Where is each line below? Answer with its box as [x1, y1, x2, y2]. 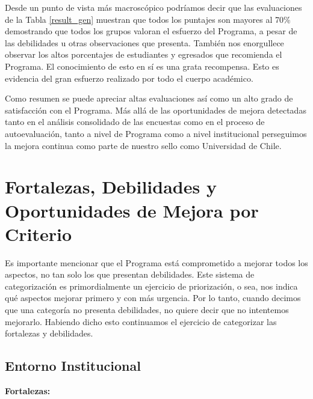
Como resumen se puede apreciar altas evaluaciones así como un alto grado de [5, 92, 293, 105]
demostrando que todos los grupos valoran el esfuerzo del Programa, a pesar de [5, 25, 297, 37]
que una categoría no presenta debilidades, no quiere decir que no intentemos [5, 303, 289, 315]
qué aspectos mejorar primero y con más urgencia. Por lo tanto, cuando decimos [5, 291, 301, 304]
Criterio [5, 221, 72, 246]
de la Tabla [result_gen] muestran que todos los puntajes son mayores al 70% [5, 13, 291, 25]
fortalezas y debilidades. [5, 327, 93, 340]
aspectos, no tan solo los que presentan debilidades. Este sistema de [5, 268, 255, 281]
